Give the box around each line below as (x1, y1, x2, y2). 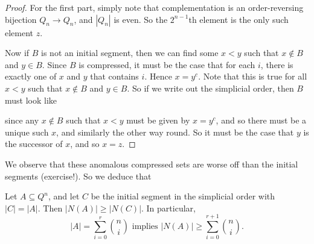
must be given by (126, 114, 190, 127)
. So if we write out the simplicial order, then (127, 81, 294, 94)
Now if (5, 46, 30, 59)
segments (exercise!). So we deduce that (5, 169, 152, 182)
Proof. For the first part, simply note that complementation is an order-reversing (5, 1, 304, 13)
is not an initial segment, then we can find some (41, 46, 219, 59)
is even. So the (114, 13, 168, 25)
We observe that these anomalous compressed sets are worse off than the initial (5, 157, 298, 170)
